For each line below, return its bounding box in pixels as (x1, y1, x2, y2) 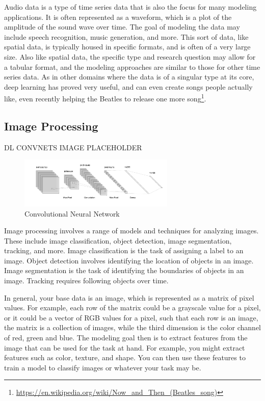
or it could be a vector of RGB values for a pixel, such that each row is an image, (4, 312, 258, 323)
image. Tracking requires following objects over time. (4, 275, 169, 286)
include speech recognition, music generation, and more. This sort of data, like (4, 31, 249, 42)
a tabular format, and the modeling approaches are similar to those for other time (4, 61, 260, 72)
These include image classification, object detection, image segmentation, (4, 235, 232, 246)
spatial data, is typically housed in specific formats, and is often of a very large (4, 41, 251, 52)
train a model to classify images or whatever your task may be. (4, 362, 201, 372)
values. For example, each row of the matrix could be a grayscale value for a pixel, (4, 302, 261, 313)
